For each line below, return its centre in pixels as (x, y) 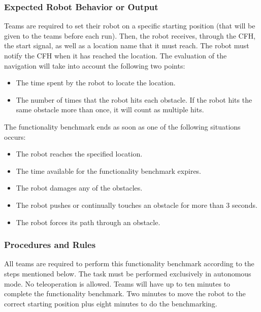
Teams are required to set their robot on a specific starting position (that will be (130, 26)
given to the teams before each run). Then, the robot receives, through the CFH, (130, 35)
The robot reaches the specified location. (79, 154)
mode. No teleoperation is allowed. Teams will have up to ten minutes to (117, 283)
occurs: (15, 136)
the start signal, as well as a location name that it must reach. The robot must (127, 45)
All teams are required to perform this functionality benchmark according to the (129, 263)
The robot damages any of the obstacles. (79, 188)
